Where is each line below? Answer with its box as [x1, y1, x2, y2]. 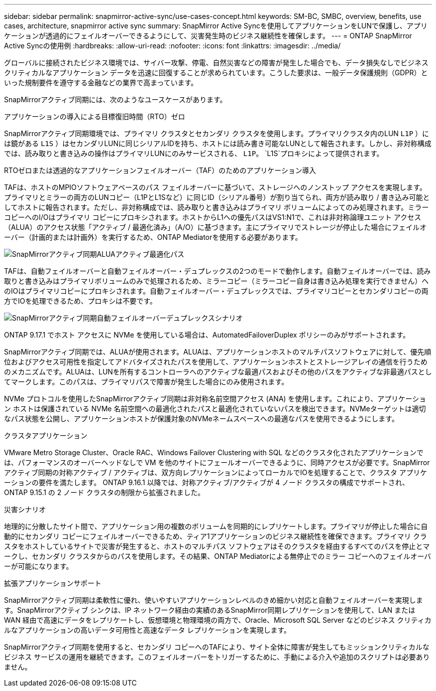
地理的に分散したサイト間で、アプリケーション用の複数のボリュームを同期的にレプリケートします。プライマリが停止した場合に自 [4, 522, 428, 530]
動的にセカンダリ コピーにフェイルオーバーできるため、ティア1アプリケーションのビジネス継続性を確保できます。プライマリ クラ [4, 532, 427, 540]
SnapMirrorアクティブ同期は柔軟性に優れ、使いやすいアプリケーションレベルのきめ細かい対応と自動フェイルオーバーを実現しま [4, 596, 423, 604]
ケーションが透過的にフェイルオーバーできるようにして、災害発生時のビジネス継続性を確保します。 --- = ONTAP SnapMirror [4, 31, 412, 40]
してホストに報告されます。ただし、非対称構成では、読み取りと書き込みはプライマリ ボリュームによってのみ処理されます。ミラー [4, 203, 429, 211]
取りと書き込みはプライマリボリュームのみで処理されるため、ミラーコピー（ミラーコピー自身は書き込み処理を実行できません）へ [4, 277, 429, 285]
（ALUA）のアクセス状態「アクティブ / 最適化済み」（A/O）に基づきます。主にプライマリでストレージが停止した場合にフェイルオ [4, 223, 427, 231]
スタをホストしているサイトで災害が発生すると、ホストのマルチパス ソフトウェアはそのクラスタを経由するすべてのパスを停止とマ [4, 542, 430, 550]
